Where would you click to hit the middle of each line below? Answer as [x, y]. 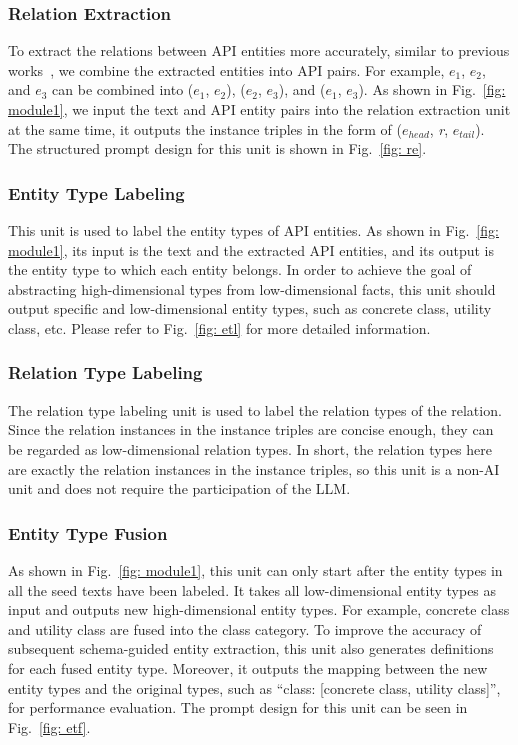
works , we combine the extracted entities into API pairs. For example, [226, 69]
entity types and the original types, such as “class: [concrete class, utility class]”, [254, 687]
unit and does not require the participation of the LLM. [179, 488]
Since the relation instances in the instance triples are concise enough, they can [251, 429]
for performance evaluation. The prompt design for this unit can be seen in [238, 707]
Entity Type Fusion [88, 532]
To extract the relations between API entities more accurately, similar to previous [259, 50]
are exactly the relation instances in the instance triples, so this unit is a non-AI [254, 468]
